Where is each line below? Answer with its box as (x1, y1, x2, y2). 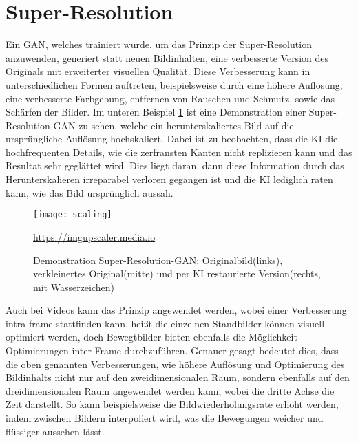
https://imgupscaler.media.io (33, 229, 156, 244)
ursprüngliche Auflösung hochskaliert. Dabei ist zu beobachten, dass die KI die (6, 131, 338, 146)
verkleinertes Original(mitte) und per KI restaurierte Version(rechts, (33, 266, 321, 281)
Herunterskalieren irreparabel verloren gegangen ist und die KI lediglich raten (6, 172, 333, 186)
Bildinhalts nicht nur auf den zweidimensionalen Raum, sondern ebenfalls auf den (6, 370, 350, 385)
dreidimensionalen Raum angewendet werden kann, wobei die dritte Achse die (6, 383, 335, 398)
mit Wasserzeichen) (33, 279, 115, 294)
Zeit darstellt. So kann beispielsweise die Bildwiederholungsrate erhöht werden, (6, 397, 339, 411)
